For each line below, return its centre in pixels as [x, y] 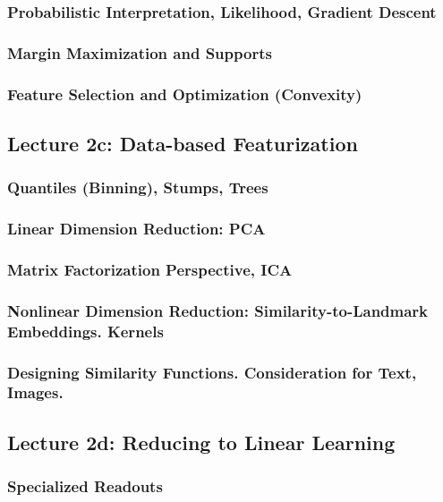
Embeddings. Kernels [85, 331]
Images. [35, 392]
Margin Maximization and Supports [140, 52]
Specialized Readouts [85, 486]
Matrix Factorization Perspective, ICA [150, 269]
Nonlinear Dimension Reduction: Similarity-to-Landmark [218, 310]
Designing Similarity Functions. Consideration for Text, [212, 372]
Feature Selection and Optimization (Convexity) [185, 94]
